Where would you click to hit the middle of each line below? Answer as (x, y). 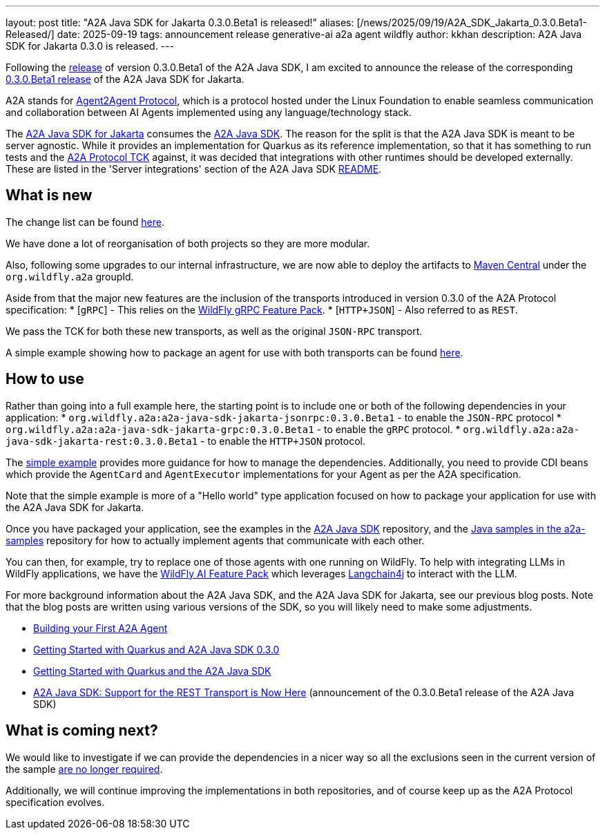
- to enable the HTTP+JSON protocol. (283, 441)
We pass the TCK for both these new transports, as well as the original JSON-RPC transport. (214, 331)
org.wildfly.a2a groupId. (70, 276)
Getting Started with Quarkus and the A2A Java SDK (152, 671)
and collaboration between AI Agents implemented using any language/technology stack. (209, 112)
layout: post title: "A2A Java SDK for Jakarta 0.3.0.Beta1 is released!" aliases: (180, 22)
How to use (45, 379)
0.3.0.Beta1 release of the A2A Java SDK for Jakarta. (125, 79)
